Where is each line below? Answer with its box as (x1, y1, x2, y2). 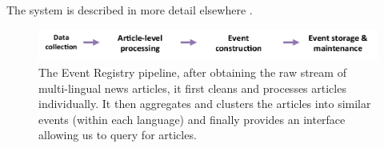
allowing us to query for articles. (38, 126, 197, 143)
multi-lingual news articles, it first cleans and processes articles (38, 79, 346, 96)
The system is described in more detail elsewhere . (6, 2, 253, 18)
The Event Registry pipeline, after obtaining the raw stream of (38, 64, 346, 81)
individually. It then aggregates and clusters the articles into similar (38, 95, 371, 112)
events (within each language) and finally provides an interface (38, 110, 346, 127)
